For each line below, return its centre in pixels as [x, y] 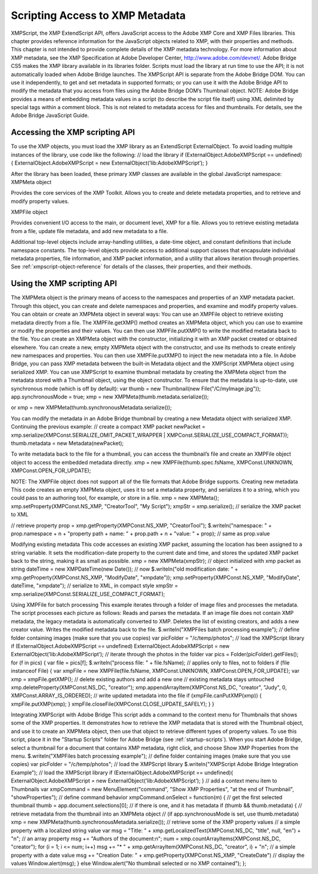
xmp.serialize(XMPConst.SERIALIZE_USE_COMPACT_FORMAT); [88, 594]
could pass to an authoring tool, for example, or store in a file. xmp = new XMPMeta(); [115, 498]
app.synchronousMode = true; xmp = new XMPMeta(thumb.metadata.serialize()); [110, 397]
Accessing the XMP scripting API [73, 132]
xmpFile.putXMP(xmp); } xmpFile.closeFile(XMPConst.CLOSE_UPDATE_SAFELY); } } [113, 704]
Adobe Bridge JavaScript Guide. [50, 116]
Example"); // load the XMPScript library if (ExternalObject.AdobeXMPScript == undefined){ [122, 772]
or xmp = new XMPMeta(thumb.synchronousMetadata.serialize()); [91, 408]
